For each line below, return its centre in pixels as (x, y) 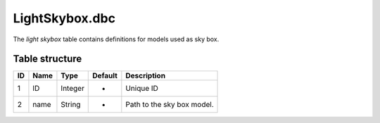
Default (105, 75)
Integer (72, 89)
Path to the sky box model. (170, 105)
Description (145, 75)
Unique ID (142, 89)
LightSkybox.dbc (64, 18)
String (71, 105)
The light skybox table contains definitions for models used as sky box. (116, 39)
